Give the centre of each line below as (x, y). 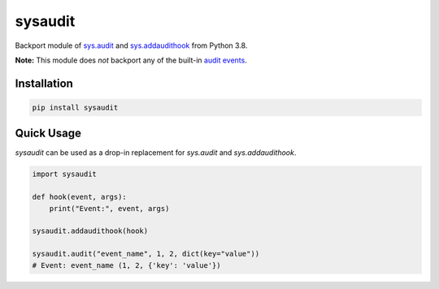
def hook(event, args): (80, 197)
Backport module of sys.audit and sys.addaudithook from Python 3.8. (131, 45)
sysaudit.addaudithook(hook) (90, 231)
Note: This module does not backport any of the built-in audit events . (131, 60)
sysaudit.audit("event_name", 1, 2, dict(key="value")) (146, 254)
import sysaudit (65, 174)
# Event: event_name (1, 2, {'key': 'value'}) (126, 265)
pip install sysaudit (75, 107)
